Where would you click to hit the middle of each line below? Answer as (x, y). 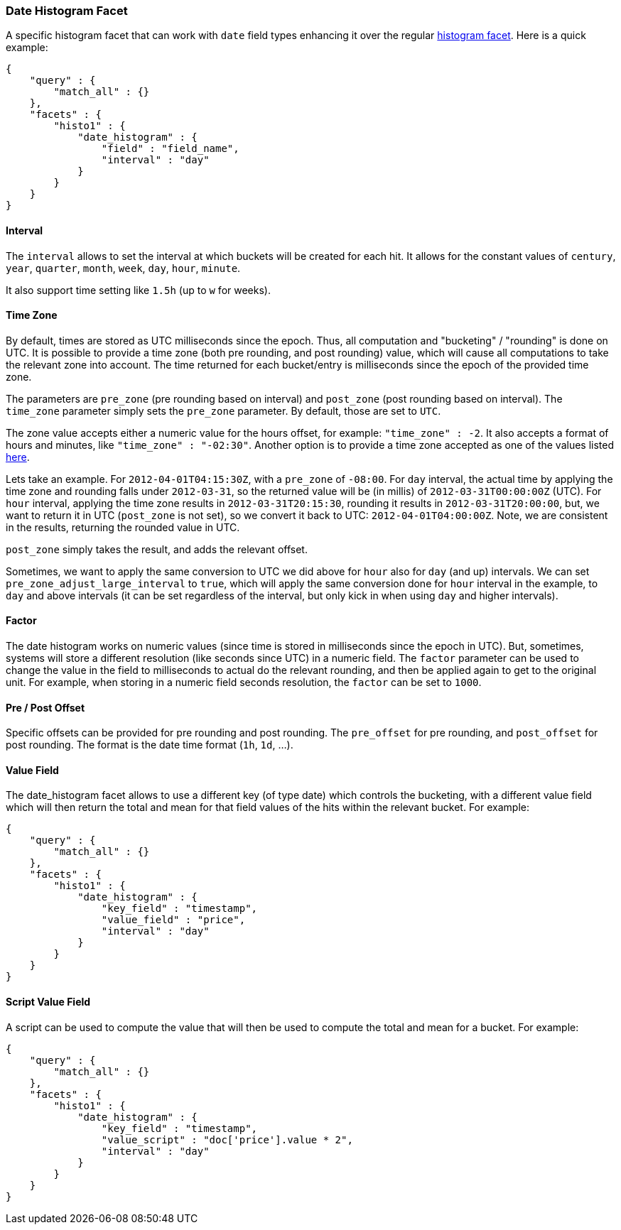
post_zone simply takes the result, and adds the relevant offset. (157, 549)
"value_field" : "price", (173, 920)
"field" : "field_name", (170, 149)
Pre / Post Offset (45, 707)
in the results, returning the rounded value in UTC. (123, 527)
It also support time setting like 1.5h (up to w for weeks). (138, 290)
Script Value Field (48, 1002)
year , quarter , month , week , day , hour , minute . (123, 268)
